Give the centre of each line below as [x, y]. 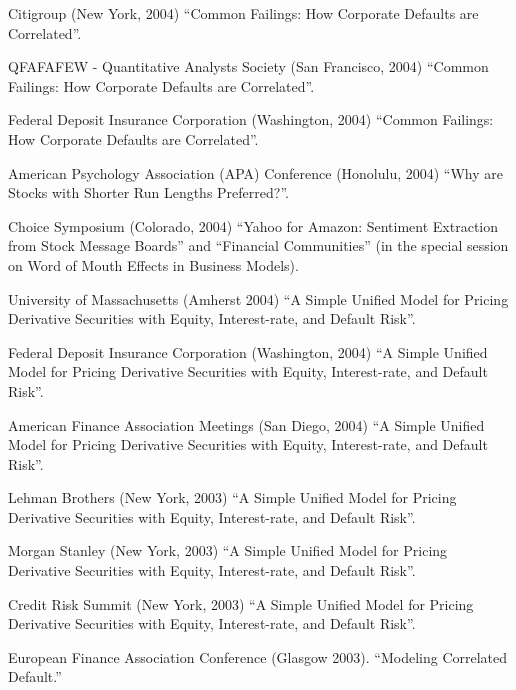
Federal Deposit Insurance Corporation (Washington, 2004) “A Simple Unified [248, 351]
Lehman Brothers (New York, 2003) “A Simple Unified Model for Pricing [232, 497]
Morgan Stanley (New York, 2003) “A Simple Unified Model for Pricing [228, 550]
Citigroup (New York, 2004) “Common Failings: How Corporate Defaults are [243, 13]
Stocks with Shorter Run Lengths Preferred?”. [148, 192]
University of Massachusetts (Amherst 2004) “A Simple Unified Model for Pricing [258, 298]
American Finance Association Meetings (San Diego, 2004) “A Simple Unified [246, 424]
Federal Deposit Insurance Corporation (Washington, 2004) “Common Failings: [251, 119]
